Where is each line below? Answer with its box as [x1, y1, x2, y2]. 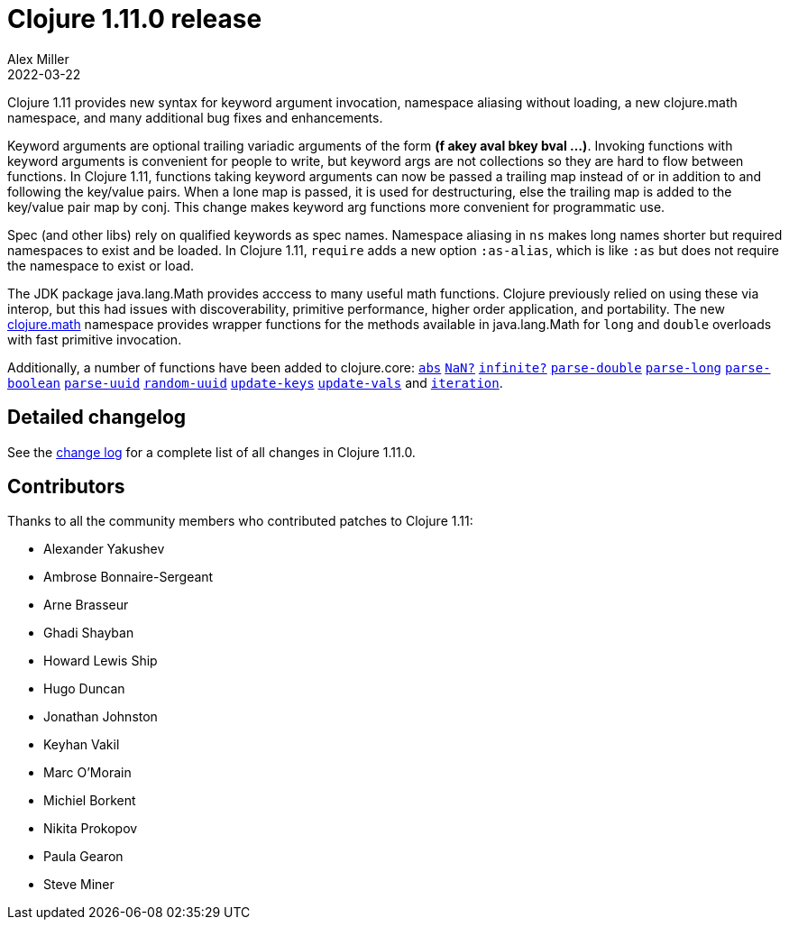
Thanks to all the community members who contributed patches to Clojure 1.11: [7, 513, 473, 529]
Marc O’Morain [43, 765, 132, 781]
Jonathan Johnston [43, 709, 158, 725]
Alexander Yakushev [43, 541, 165, 557]
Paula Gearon [43, 849, 124, 865]
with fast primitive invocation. [7, 331, 182, 347]
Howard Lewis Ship [43, 653, 158, 669]
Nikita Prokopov [43, 821, 138, 837]
